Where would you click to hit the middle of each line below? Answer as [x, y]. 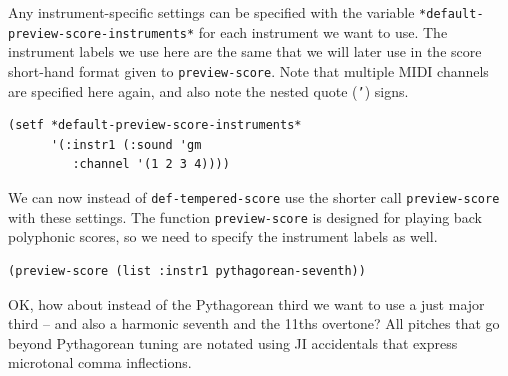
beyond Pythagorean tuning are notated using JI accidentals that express [233, 342]
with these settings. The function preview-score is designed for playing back [245, 216]
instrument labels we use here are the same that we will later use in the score [245, 51]
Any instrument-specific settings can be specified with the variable [211, 12]
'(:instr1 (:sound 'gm [126, 144]
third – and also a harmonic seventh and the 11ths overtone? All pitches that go [254, 323]
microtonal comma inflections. [100, 362]
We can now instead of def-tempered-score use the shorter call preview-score [254, 197]
